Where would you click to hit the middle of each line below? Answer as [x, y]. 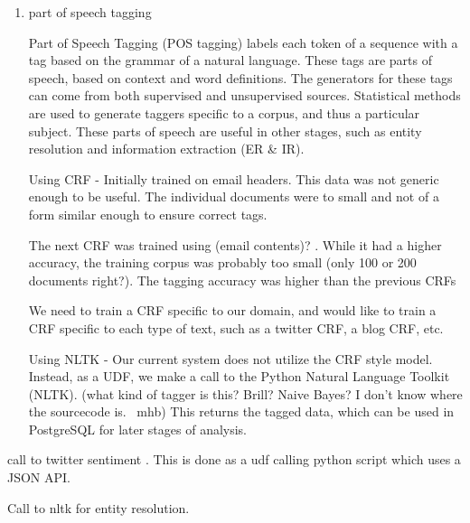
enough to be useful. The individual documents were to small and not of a [234, 196]
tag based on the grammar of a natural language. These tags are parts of [230, 60]
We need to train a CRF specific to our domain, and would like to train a [232, 310]
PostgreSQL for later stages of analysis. [138, 429]
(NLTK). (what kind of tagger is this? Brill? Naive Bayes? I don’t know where [245, 393]
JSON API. [39, 477]
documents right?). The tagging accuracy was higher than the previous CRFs [242, 280]
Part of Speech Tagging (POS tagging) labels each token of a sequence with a [243, 42]
